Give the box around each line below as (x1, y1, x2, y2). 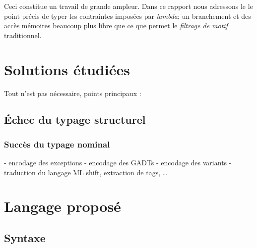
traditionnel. (4, 30, 42, 40)
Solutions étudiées (4, 59, 130, 79)
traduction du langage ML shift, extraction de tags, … (4, 167, 168, 177)
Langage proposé (4, 196, 121, 216)
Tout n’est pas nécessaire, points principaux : (4, 88, 141, 98)
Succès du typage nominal (4, 138, 110, 150)
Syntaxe (4, 230, 46, 246)
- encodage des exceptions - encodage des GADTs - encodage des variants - (4, 157, 232, 168)
